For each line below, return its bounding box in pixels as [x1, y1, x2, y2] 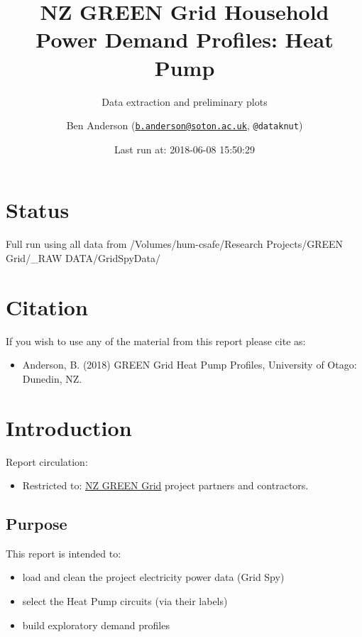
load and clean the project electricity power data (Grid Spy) [22, 570, 285, 584]
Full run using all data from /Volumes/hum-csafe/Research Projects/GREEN [6, 236, 344, 251]
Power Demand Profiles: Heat [35, 25, 334, 54]
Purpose [6, 513, 67, 535]
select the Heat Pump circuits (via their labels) [22, 594, 228, 609]
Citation [6, 292, 88, 321]
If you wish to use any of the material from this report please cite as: [6, 333, 306, 348]
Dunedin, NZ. [22, 371, 82, 386]
